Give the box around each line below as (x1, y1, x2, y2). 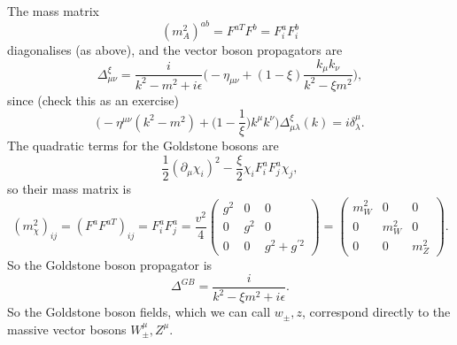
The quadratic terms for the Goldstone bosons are (7, 136, 279, 155)
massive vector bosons (7, 319, 127, 338)
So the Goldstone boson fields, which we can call (7, 303, 271, 321)
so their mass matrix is (7, 179, 131, 197)
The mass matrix (7, 2, 100, 19)
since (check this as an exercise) (7, 90, 179, 109)
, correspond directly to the (301, 303, 451, 321)
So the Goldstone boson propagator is (7, 256, 213, 274)
